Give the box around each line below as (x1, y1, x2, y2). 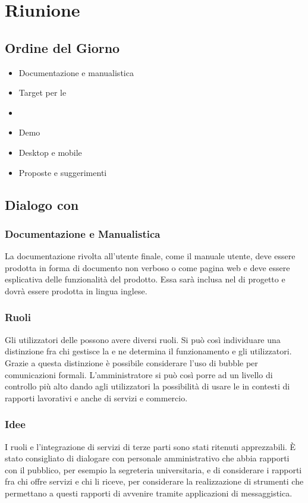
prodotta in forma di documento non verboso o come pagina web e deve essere (5, 261, 290, 273)
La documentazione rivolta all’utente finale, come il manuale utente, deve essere (5, 250, 296, 262)
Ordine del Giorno (5, 38, 120, 56)
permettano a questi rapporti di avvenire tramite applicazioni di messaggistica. (5, 486, 293, 499)
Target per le (18, 86, 67, 99)
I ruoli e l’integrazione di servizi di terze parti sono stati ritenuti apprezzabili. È (5, 440, 296, 452)
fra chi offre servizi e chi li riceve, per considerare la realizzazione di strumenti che (5, 475, 304, 488)
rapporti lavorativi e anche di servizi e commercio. (5, 391, 188, 404)
